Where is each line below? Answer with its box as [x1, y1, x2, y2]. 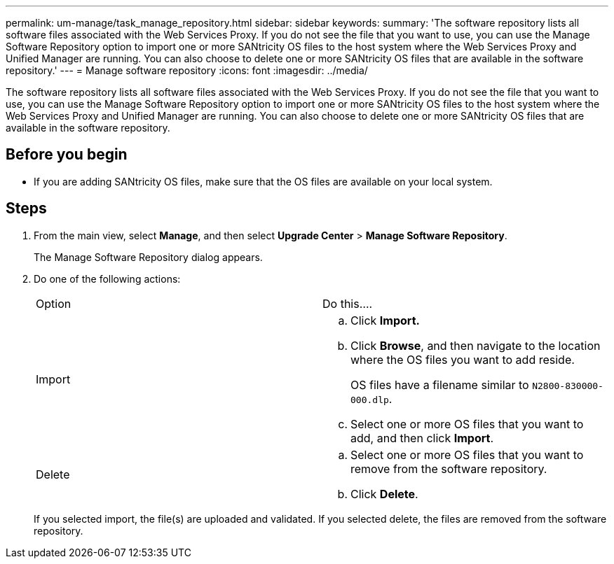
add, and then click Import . [350, 430, 494, 445]
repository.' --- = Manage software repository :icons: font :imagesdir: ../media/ [6, 64, 368, 76]
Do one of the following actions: [34, 272, 181, 285]
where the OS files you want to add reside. [350, 352, 575, 367]
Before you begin [6, 146, 128, 164]
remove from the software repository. [350, 461, 547, 476]
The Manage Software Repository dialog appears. [34, 251, 263, 263]
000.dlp [350, 394, 389, 405]
